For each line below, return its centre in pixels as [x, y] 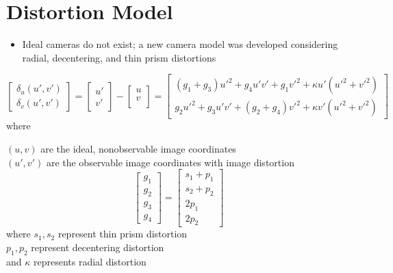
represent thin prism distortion [123, 234]
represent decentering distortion [98, 247]
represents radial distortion [90, 261]
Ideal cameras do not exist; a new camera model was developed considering [180, 44]
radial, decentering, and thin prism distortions [119, 57]
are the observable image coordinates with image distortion [170, 162]
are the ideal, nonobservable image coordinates [138, 148]
